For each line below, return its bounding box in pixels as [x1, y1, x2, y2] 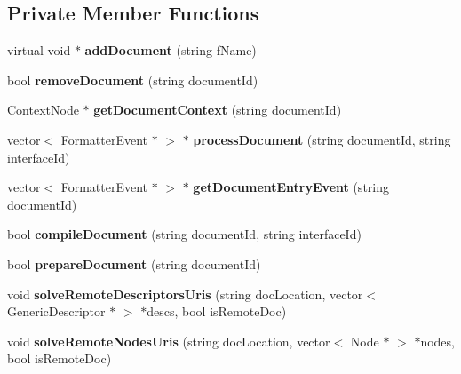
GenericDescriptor [7, 302, 106, 321]
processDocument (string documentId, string [193, 130, 451, 148]
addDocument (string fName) [84, 41, 257, 60]
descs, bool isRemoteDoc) [147, 302, 287, 321]
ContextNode [7, 100, 79, 119]
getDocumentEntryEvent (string [193, 178, 389, 196]
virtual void [7, 41, 71, 60]
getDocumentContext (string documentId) [93, 100, 342, 119]
